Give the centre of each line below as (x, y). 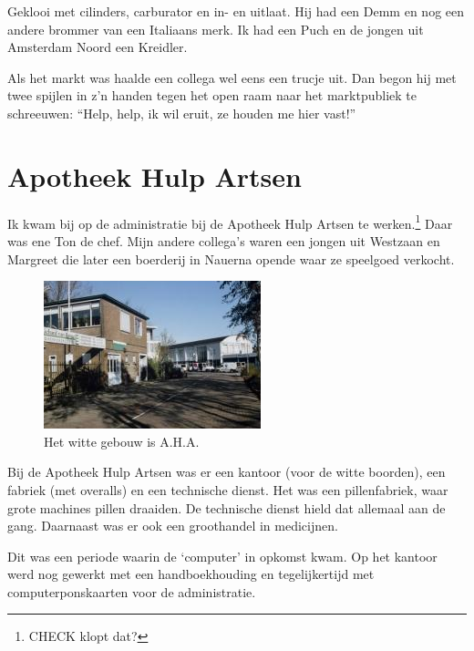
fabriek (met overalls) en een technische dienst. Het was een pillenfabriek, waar (228, 489)
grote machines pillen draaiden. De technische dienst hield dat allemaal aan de (227, 507)
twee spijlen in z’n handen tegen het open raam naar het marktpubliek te (212, 95)
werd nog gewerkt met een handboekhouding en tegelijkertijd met (191, 574)
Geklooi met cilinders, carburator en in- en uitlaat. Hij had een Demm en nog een (236, 11)
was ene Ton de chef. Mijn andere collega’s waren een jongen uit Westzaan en (224, 240)
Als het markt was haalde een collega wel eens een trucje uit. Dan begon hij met (232, 77)
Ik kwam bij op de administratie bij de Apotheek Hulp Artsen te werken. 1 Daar (230, 222)
